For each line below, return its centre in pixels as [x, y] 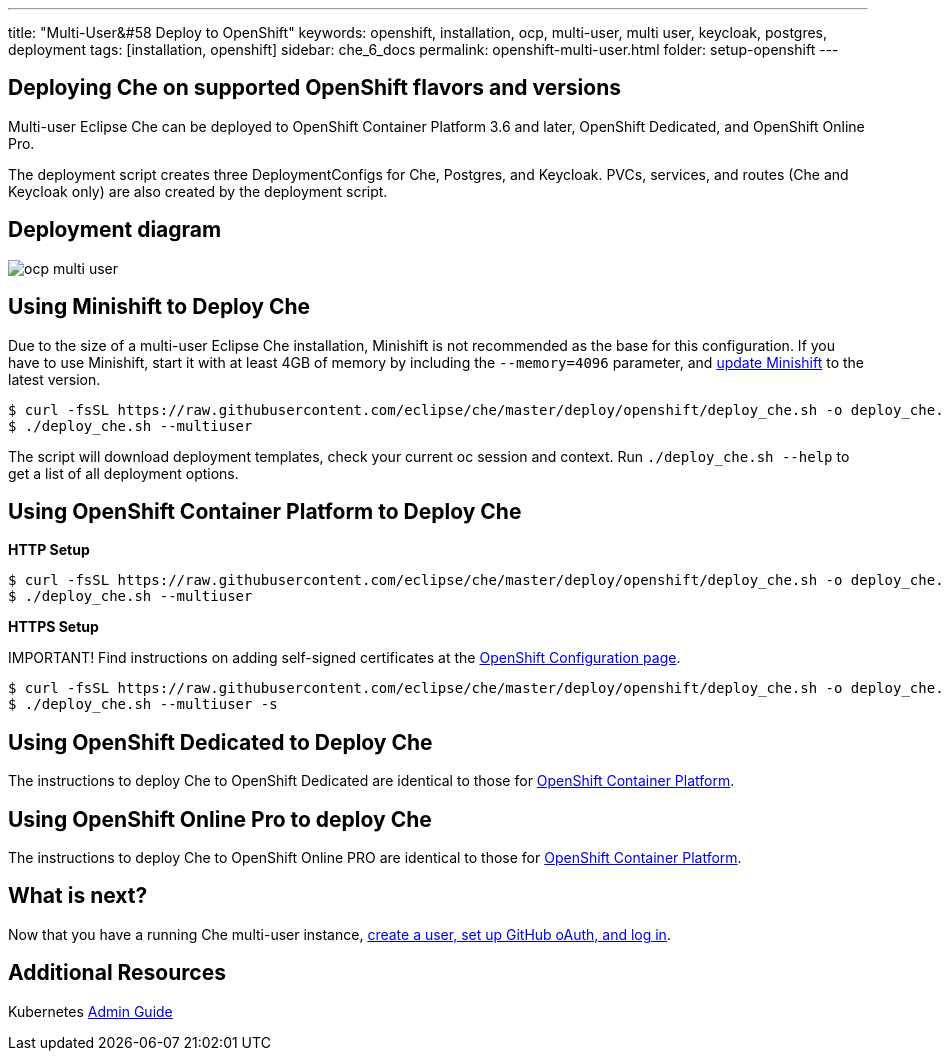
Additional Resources [117, 973]
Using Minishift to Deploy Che [159, 307]
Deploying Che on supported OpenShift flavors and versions [315, 88]
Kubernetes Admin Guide [90, 1011]
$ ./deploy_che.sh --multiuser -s [143, 704]
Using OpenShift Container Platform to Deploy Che [265, 511]
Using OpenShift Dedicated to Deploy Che [220, 742]
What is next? [78, 896]
